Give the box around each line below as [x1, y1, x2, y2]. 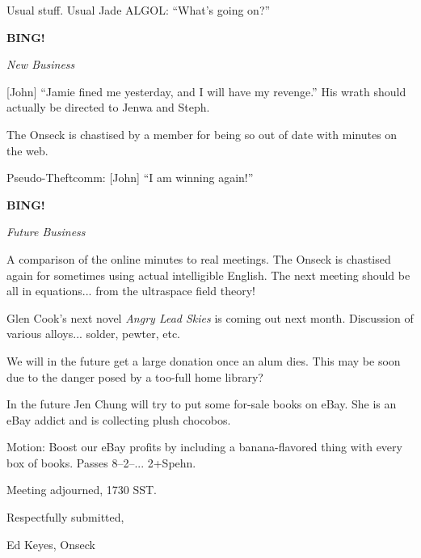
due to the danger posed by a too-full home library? [6, 368, 263, 385]
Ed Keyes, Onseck [6, 535, 95, 552]
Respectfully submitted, [6, 509, 124, 526]
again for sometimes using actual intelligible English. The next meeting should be [6, 266, 410, 283]
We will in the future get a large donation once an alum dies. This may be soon [6, 352, 401, 369]
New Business [6, 56, 75, 73]
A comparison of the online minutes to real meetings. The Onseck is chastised [6, 250, 391, 267]
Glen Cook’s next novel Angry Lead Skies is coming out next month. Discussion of [6, 309, 414, 326]
